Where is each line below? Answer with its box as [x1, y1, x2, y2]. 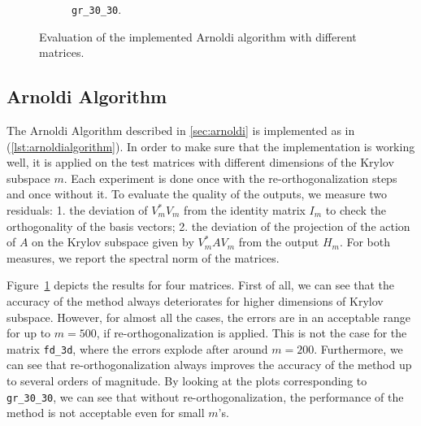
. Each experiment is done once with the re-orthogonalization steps [63, 169, 397, 186]
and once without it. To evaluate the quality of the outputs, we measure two [7, 185, 388, 202]
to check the [325, 202, 387, 219]
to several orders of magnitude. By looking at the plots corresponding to [7, 372, 367, 389]
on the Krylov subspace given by [32, 233, 194, 250]
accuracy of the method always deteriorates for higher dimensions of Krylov [7, 292, 384, 309]
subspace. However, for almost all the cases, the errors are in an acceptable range [7, 308, 410, 325]
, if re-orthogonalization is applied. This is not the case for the [96, 324, 407, 341]
